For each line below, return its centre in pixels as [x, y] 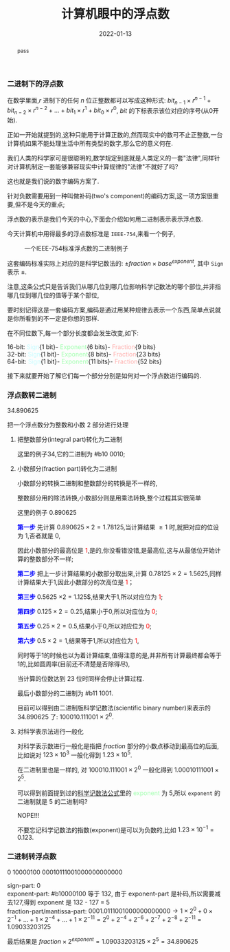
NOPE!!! [28, 815]
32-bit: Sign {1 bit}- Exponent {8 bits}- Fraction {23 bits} [84, 354]
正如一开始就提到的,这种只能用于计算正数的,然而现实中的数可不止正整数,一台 [115, 135]
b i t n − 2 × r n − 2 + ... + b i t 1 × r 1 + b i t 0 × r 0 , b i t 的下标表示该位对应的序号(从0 [110, 110]
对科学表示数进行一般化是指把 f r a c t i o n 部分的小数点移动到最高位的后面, [118, 746]
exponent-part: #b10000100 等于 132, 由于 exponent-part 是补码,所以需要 [111, 893]
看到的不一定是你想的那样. [62, 318]
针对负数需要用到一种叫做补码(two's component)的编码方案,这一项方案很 [110, 196]
